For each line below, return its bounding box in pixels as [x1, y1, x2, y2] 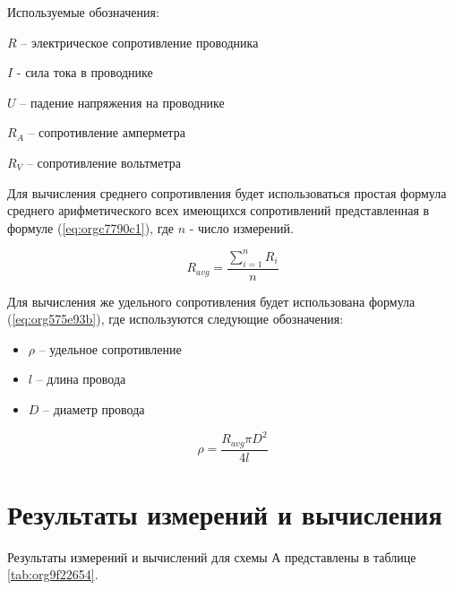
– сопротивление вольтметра [26, 152, 181, 171]
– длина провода [36, 369, 126, 388]
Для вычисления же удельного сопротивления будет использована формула [7, 291, 415, 310]
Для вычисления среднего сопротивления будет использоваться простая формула [7, 183, 447, 202]
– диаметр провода [43, 400, 145, 419]
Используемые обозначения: [7, 3, 159, 21]
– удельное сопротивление [39, 339, 182, 358]
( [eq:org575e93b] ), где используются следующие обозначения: [7, 309, 344, 328]
